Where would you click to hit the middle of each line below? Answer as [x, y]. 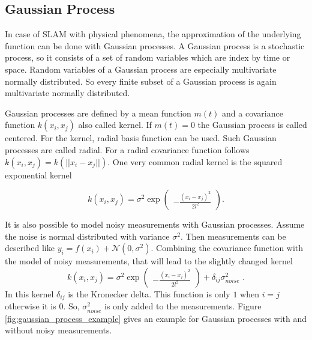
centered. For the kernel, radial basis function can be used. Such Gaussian [141, 138]
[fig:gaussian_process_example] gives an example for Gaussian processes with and [156, 318]
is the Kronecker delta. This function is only [149, 293]
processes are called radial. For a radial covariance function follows [127, 149]
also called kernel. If [115, 125]
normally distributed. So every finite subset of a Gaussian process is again [141, 81]
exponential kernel [38, 175]
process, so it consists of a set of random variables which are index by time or [148, 57]
